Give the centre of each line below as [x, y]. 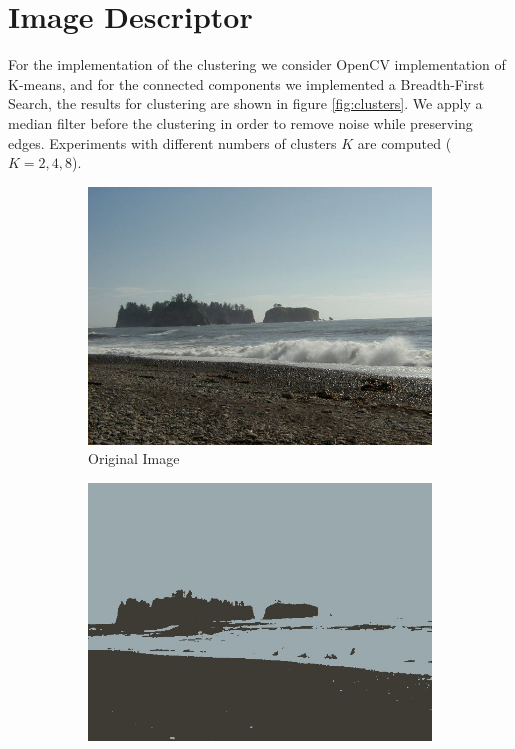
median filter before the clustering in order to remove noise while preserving [240, 122]
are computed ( [404, 142]
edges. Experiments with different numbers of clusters [172, 142]
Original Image [134, 458]
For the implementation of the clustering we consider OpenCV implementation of [257, 64]
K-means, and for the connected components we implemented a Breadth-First [246, 83]
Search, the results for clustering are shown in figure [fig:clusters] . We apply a [245, 103]
